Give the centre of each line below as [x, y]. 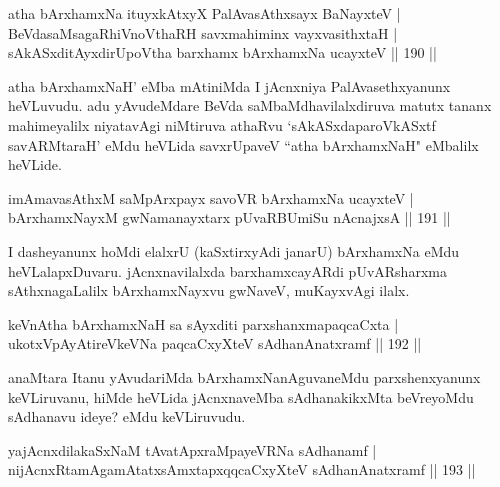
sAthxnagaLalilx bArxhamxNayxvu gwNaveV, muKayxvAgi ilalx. [209, 290]
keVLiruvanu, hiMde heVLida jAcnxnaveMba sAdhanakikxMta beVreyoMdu [241, 396]
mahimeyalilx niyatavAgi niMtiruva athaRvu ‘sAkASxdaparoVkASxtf [222, 124]
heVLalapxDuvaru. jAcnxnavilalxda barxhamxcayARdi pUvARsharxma [227, 270]
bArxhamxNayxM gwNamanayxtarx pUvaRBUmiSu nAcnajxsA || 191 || [229, 217]
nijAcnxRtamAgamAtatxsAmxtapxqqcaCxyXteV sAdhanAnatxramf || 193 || [242, 469]
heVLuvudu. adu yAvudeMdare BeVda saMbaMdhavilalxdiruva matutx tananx [250, 105]
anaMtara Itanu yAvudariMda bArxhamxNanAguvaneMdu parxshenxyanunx [244, 376]
